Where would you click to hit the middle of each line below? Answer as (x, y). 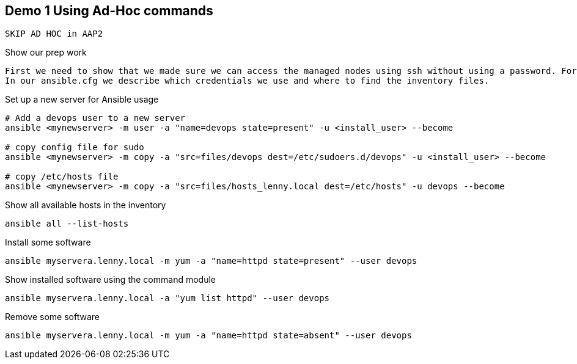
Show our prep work (46, 53)
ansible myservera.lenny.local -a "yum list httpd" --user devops (167, 298)
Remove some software (52, 317)
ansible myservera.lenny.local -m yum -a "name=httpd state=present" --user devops (211, 261)
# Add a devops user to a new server (95, 118)
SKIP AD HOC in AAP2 (54, 34)
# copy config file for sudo (75, 147)
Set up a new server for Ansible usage (82, 100)
